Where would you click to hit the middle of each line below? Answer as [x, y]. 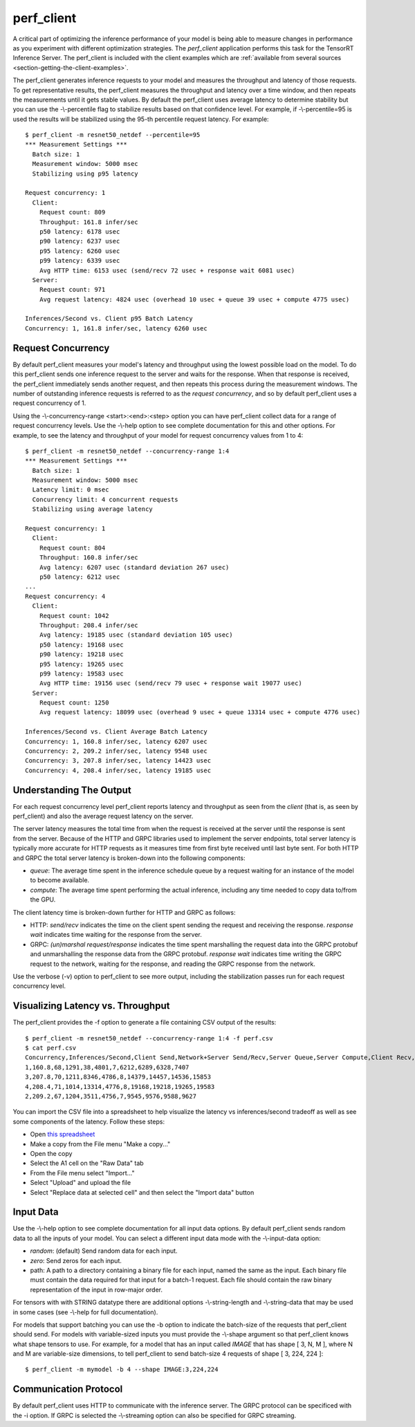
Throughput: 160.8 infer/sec [89, 558]
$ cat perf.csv [51, 1048]
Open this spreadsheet [63, 1135]
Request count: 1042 [74, 616]
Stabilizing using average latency [93, 509]
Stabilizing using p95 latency [85, 174]
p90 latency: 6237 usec [80, 241]
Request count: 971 [72, 290]
